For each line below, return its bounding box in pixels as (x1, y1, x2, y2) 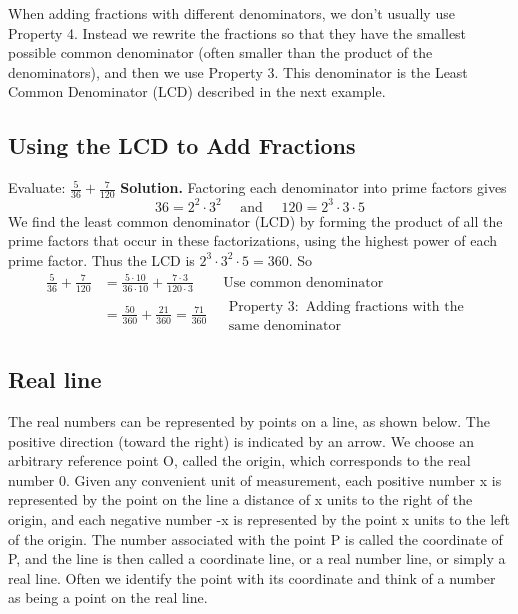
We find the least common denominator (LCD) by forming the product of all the (8, 210, 503, 231)
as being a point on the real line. (8, 587, 208, 608)
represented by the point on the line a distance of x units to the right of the (8, 489, 473, 510)
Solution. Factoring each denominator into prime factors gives (120, 177, 507, 198)
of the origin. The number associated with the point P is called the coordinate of (8, 528, 503, 549)
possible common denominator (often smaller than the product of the (8, 42, 433, 63)
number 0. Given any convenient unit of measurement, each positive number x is (8, 469, 502, 490)
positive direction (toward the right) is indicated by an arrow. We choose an (8, 430, 474, 451)
